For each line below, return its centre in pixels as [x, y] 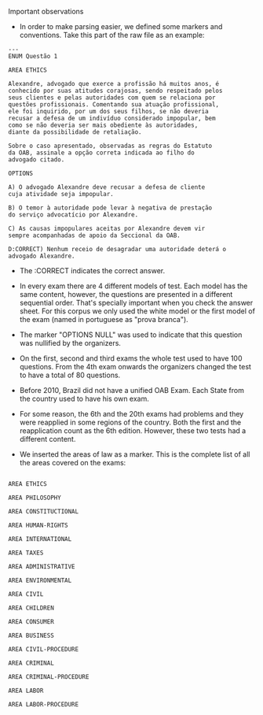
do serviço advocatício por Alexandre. [73, 215]
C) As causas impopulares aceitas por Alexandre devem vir [107, 228]
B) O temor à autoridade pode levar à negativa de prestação [110, 208]
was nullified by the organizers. [70, 343]
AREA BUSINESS [31, 635]
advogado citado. [37, 160]
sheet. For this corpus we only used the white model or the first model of [137, 311]
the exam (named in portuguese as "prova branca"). [104, 319]
